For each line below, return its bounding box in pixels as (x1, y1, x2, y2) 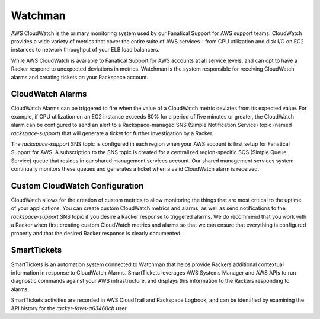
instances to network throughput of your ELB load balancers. (11, 46, 160, 53)
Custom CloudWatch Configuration (11, 181, 144, 191)
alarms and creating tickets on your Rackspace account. (11, 74, 149, 81)
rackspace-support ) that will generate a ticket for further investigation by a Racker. (11, 129, 214, 136)
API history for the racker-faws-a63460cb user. (11, 305, 129, 312)
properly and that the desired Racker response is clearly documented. (11, 229, 182, 237)
